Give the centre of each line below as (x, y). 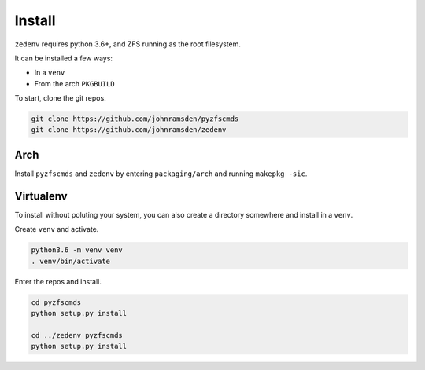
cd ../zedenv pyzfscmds (77, 335)
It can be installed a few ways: (64, 58)
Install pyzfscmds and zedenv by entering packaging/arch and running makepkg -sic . (161, 174)
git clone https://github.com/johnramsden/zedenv (129, 130)
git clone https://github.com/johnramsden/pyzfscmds (135, 119)
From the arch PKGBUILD (74, 83)
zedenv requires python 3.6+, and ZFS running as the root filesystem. (128, 44)
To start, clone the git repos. (60, 98)
